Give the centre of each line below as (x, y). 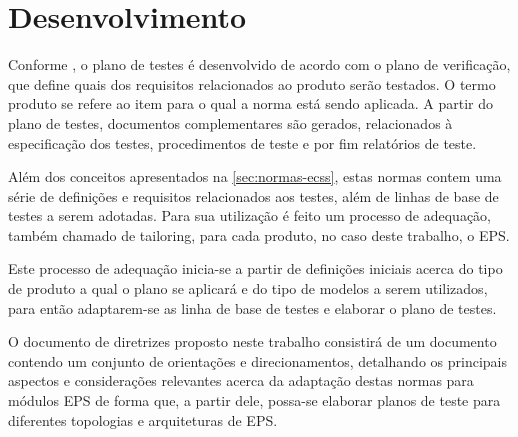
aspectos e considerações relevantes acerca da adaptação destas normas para (241, 380)
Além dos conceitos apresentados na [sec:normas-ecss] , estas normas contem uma (255, 176)
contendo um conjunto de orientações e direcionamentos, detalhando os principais (257, 360)
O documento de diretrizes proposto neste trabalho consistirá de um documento (252, 341)
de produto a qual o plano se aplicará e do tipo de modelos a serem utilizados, (248, 288)
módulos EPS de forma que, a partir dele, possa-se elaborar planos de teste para (254, 400)
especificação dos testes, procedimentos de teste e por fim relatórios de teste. (242, 142)
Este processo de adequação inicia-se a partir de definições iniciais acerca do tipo (255, 268)
